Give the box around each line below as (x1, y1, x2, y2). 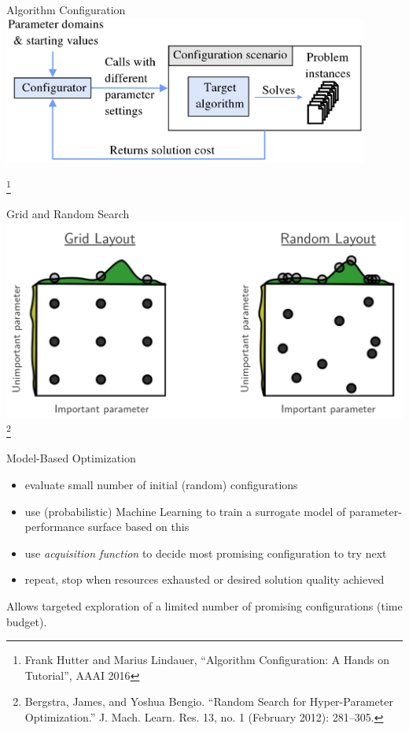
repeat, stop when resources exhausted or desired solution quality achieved (24, 571, 385, 588)
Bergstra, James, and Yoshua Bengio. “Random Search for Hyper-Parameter (24, 693, 393, 710)
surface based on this (87, 518, 190, 535)
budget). (6, 613, 47, 629)
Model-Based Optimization (6, 450, 136, 466)
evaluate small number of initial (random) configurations (24, 477, 298, 493)
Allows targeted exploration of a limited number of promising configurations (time (6, 597, 403, 614)
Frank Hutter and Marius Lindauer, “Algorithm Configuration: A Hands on (24, 651, 390, 668)
